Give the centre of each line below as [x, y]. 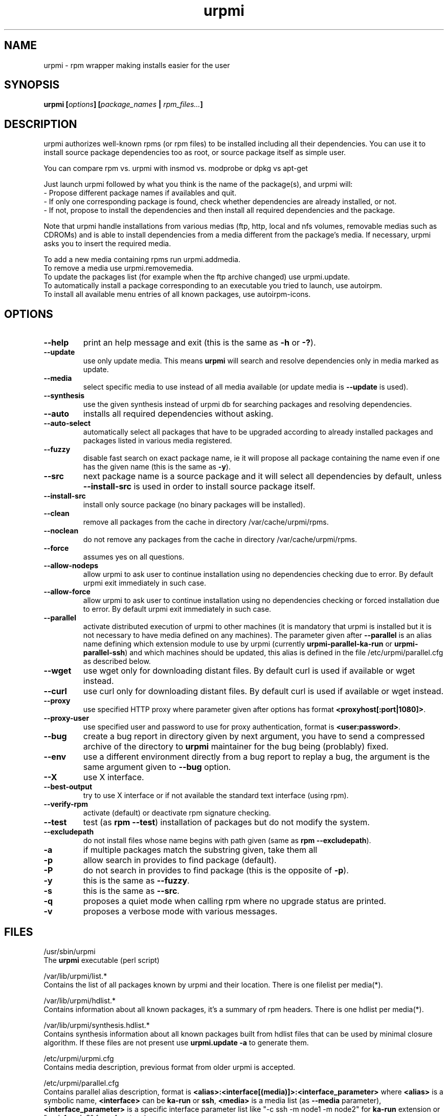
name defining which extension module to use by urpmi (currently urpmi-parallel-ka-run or [238, 644]
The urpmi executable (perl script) [102, 960]
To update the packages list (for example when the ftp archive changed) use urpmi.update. [197, 277]
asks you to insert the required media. [107, 244]
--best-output [68, 787]
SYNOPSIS [32, 85]
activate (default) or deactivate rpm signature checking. [177, 813]
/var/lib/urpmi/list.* [75, 976]
